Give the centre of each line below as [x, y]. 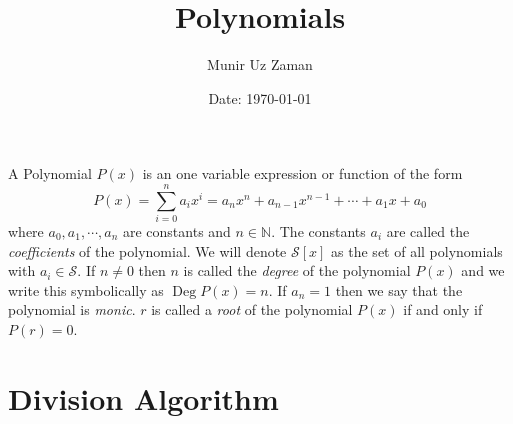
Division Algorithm [143, 397]
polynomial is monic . [72, 309]
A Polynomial [50, 173]
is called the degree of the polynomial [297, 270]
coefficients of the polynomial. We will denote [147, 250]
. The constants [318, 231]
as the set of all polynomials [417, 250]
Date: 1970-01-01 [260, 97]
